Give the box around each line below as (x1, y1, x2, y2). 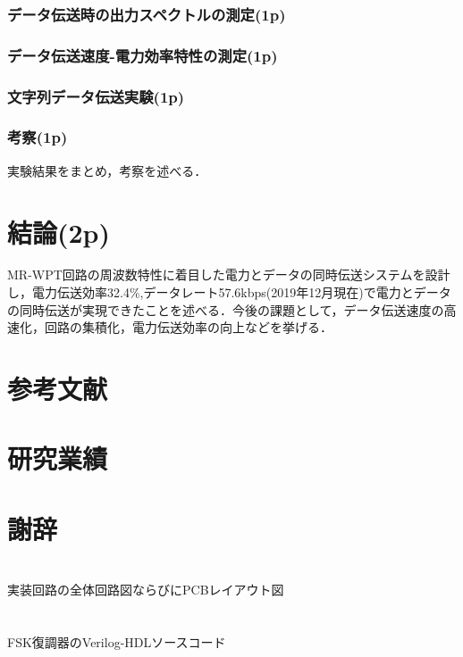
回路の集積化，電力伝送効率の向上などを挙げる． (44, 318, 333, 337)
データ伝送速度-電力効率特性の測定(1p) (7, 44, 278, 66)
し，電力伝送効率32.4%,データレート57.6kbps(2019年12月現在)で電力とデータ (7, 283, 451, 302)
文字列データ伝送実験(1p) (7, 85, 185, 107)
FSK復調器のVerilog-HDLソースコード (7, 632, 226, 651)
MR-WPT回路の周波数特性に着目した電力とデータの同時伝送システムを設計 (7, 265, 450, 284)
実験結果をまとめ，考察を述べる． (7, 161, 207, 179)
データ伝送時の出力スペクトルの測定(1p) (7, 3, 286, 25)
